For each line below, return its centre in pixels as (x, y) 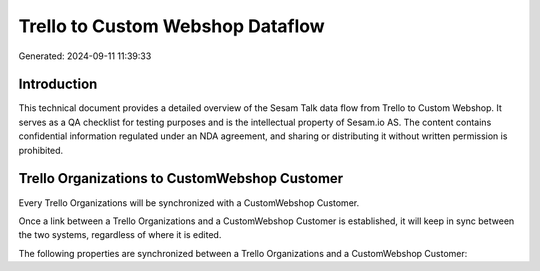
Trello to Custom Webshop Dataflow (171, 26)
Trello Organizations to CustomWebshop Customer (181, 178)
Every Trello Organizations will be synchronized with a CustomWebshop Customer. (189, 202)
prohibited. (41, 150)
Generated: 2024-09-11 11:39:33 (85, 56)
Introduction (58, 84)
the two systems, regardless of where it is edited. (120, 235)
